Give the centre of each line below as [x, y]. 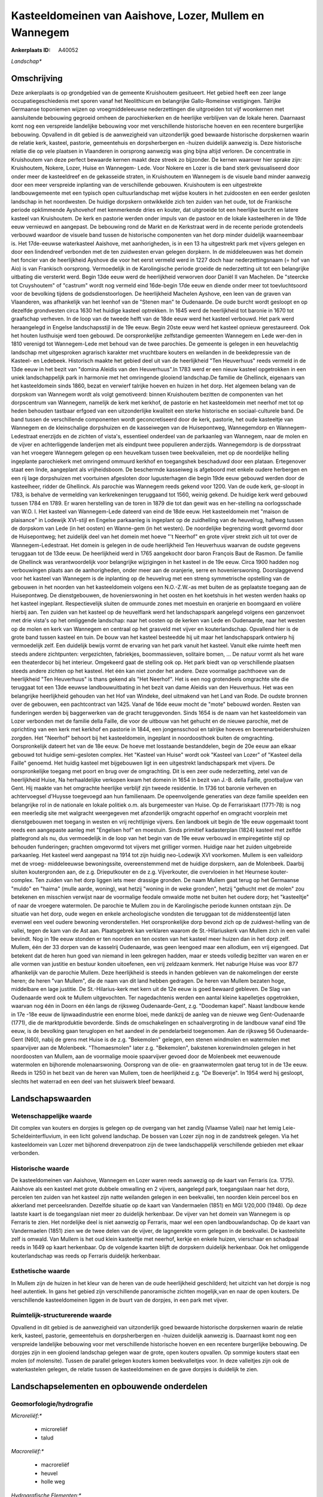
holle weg [53, 1481]
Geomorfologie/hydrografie [52, 1404]
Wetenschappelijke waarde [51, 1116]
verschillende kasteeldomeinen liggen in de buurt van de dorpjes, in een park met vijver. [120, 1300]
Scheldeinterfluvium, [36, 1136]
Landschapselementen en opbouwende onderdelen [109, 1386]
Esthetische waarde [41, 1271]
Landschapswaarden [51, 1098]
